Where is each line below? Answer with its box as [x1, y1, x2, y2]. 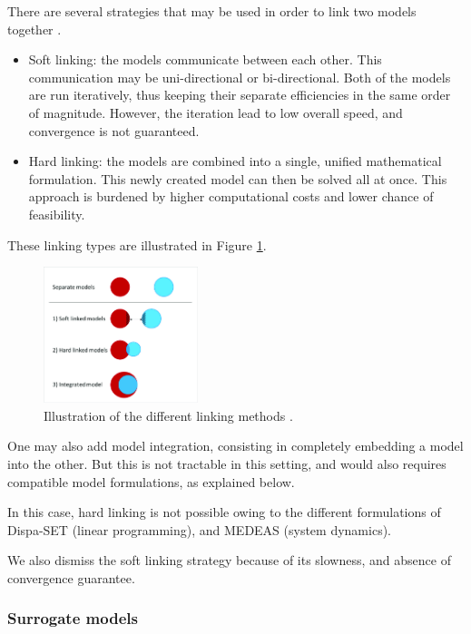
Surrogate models [7, 607, 138, 629]
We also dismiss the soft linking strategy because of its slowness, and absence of [7, 551, 451, 570]
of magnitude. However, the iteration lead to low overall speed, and [28, 102, 403, 122]
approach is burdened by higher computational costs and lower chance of [28, 187, 434, 206]
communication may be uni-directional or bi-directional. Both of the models [28, 67, 451, 86]
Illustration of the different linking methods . [44, 405, 293, 424]
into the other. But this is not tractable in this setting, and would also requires [7, 454, 446, 473]
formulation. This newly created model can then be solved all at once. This [28, 169, 447, 188]
